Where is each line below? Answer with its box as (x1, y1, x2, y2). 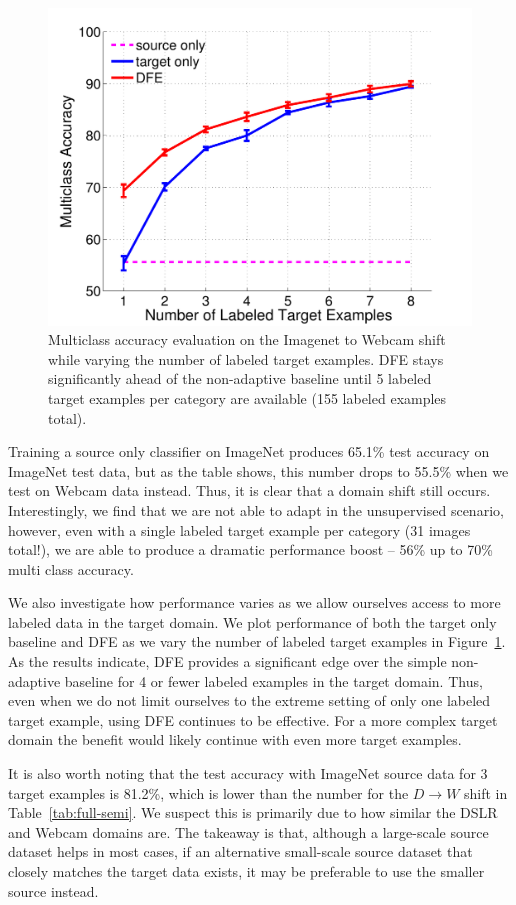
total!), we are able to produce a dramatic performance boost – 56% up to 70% (8, 539, 493, 560)
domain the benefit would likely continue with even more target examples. (8, 729, 462, 750)
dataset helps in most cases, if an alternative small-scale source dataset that (8, 841, 473, 862)
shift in (464, 782, 508, 803)
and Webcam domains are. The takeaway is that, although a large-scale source (8, 821, 489, 842)
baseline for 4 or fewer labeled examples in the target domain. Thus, (64, 670, 483, 691)
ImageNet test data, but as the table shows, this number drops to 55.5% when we (8, 460, 509, 481)
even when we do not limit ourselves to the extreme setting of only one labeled (8, 690, 491, 711)
